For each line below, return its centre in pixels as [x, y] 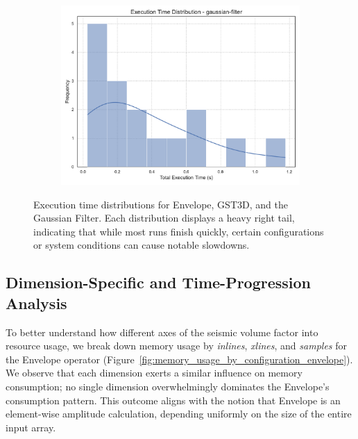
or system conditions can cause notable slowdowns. [142, 245]
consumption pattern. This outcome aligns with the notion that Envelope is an [173, 400]
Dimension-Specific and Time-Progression [159, 282]
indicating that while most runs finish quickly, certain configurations [179, 231]
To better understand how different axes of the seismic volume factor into [162, 332]
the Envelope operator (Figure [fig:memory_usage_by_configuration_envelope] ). [179, 359]
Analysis [36, 303]
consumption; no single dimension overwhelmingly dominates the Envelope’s [168, 386]
